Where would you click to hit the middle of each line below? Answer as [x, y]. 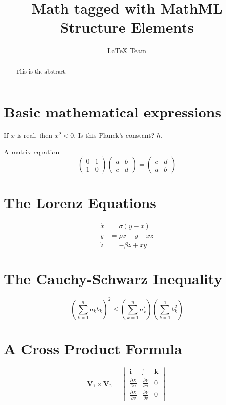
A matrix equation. [33, 151]
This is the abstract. [41, 71]
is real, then [35, 135]
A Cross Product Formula [93, 348]
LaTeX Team [127, 50]
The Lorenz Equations [80, 202]
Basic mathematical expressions [113, 112]
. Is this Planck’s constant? [114, 135]
